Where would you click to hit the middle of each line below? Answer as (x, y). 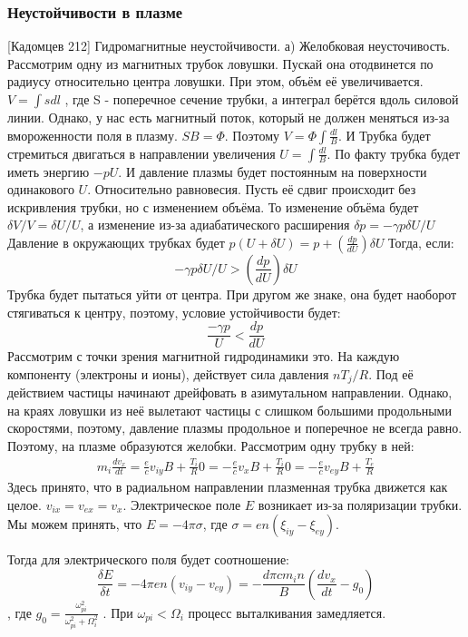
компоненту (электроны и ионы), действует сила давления (168, 373)
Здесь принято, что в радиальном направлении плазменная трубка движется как (228, 487)
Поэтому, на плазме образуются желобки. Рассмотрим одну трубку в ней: (211, 446)
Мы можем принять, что (75, 524)
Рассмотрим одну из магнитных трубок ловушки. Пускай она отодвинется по (220, 63)
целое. (24, 504)
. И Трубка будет (384, 135)
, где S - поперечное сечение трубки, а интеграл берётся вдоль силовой (262, 99)
